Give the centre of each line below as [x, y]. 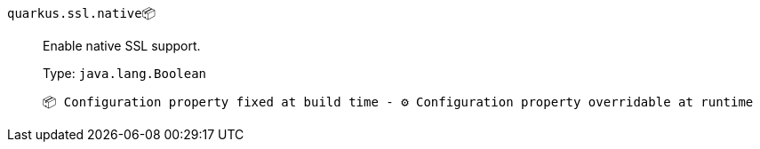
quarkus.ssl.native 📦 [82, 13]
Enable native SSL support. [122, 46]
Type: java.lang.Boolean [125, 73]
